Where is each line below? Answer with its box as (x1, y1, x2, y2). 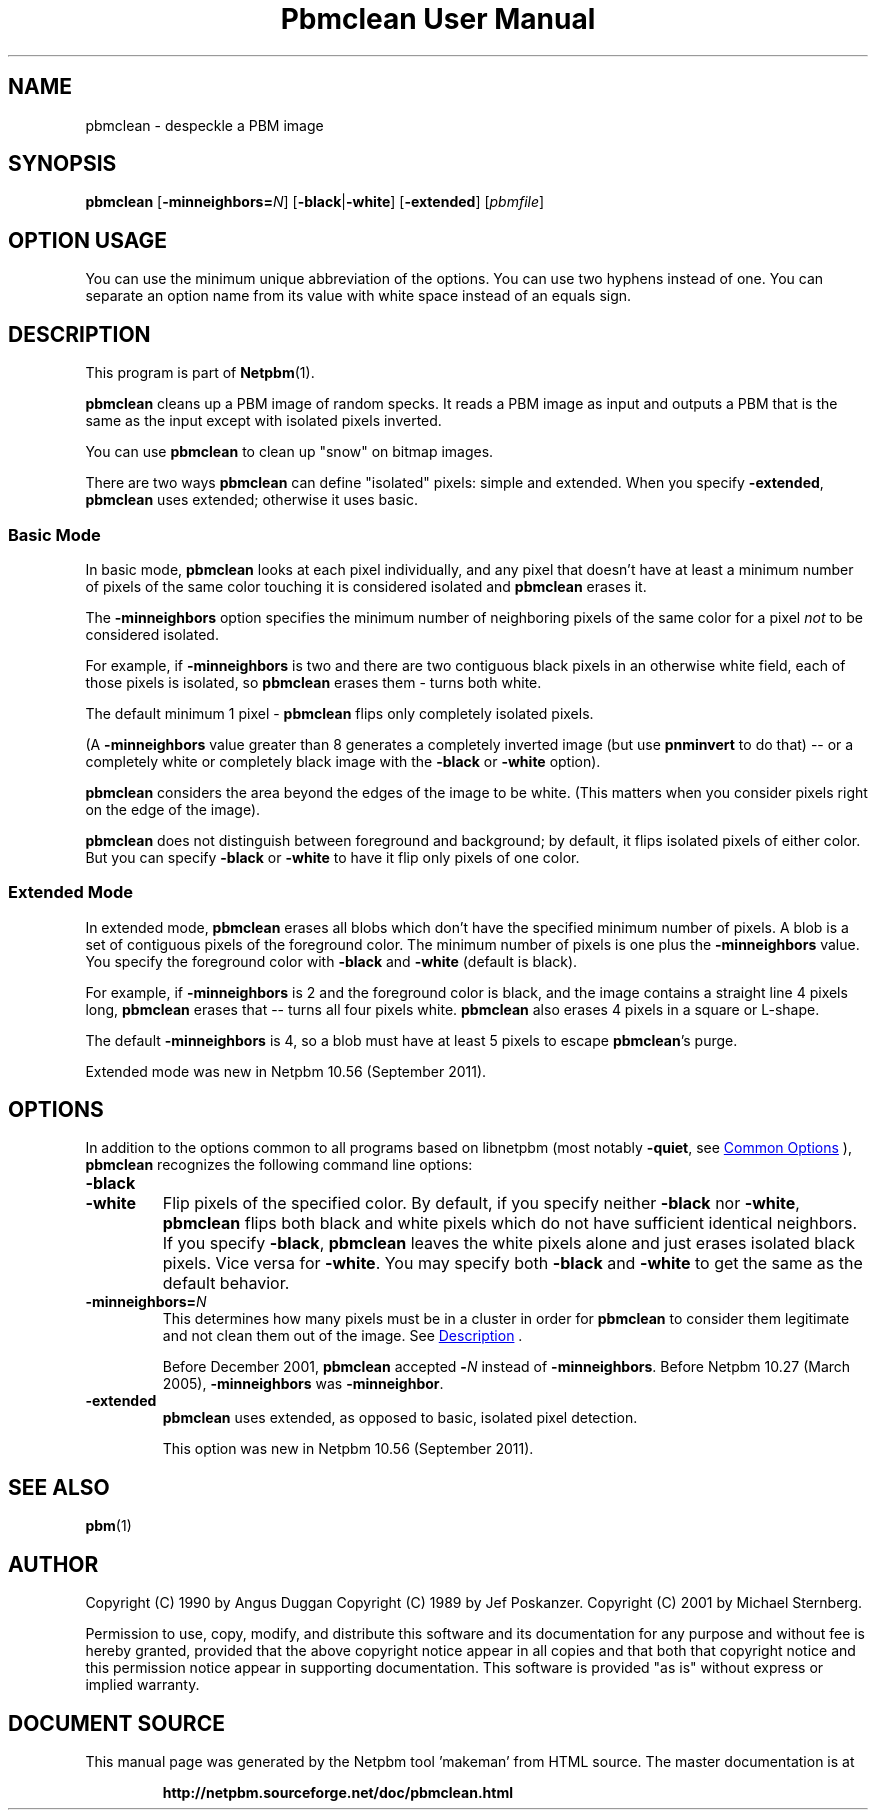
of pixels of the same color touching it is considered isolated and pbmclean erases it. (85, 577, 647, 595)
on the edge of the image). (85, 800, 261, 818)
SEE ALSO (8, 1474, 110, 1500)
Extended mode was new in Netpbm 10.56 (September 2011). (85, 1062, 487, 1080)
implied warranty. (85, 1676, 200, 1694)
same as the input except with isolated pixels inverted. (85, 412, 442, 430)
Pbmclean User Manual (280, 2, 596, 36)
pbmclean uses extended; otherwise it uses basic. (85, 491, 418, 509)
